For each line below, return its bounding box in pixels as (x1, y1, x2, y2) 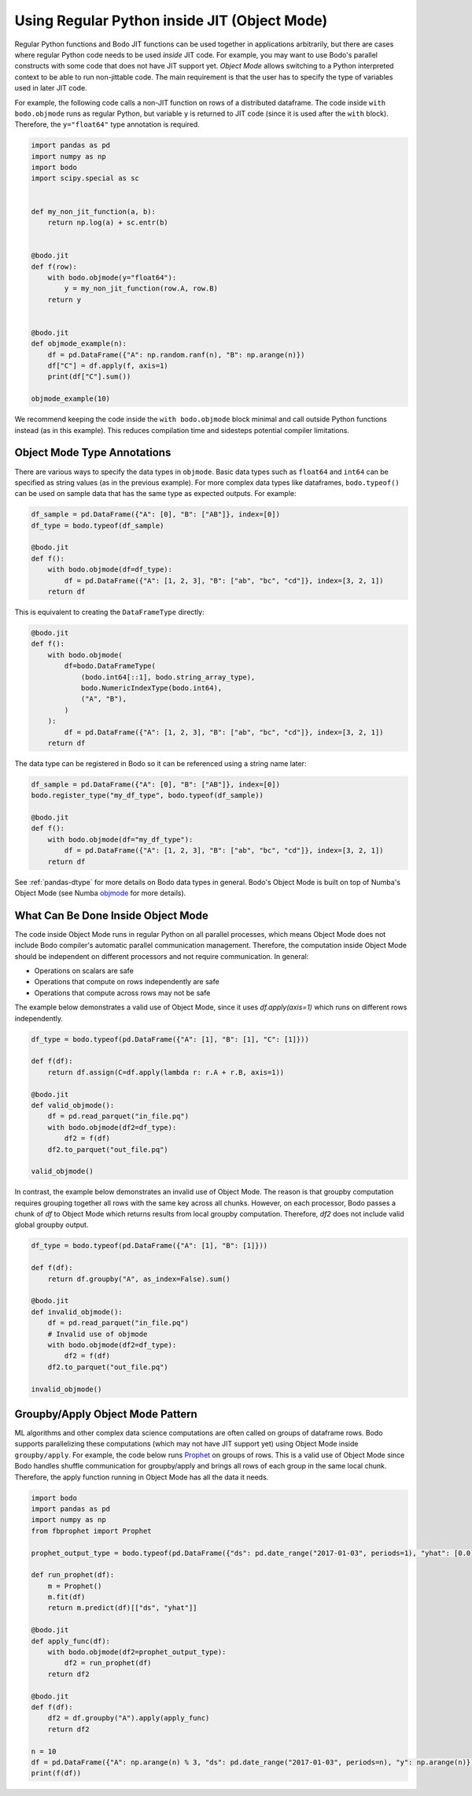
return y (47, 295, 82, 304)
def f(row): (31, 262, 78, 271)
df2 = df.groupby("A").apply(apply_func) (47, 1713, 210, 1723)
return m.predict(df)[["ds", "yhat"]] (47, 1603, 197, 1613)
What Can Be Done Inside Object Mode (14, 909, 208, 922)
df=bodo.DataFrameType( (64, 661, 157, 671)
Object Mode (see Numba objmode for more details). (14, 888, 186, 898)
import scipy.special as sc (31, 174, 139, 183)
